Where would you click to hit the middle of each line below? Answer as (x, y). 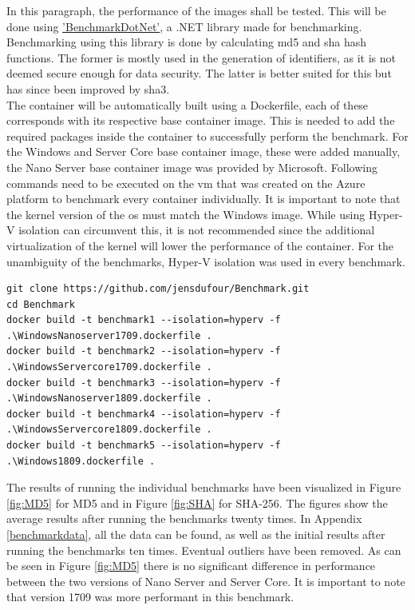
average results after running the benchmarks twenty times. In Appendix (184, 518)
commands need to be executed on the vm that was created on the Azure (186, 183)
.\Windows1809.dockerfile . (81, 461)
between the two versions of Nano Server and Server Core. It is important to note (206, 581)
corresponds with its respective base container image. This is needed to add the (201, 120)
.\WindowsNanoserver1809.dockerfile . (109, 399)
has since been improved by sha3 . (88, 88)
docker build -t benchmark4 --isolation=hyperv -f (144, 414)
